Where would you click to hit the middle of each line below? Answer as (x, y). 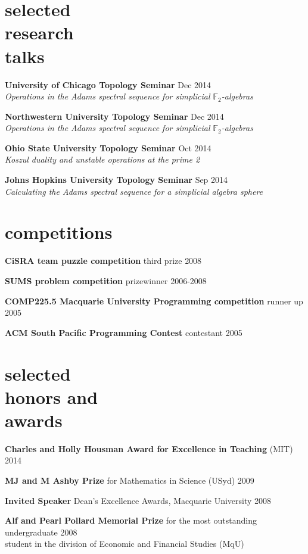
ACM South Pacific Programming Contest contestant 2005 (124, 332)
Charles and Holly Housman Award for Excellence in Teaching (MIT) (149, 448)
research (39, 32)
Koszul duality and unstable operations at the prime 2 (102, 159)
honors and (52, 396)
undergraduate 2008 (41, 532)
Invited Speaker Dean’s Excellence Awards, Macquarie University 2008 (138, 500)
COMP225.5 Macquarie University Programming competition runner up (154, 301)
